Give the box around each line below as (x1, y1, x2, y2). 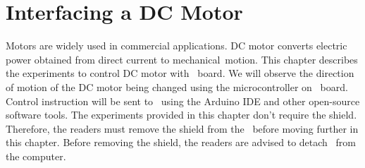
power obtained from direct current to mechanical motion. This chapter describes (6, 52, 358, 66)
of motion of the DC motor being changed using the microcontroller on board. (6, 79, 348, 94)
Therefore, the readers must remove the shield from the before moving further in (6, 121, 359, 136)
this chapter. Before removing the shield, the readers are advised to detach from (6, 135, 356, 150)
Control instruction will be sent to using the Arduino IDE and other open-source (6, 93, 360, 108)
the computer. (6, 148, 66, 163)
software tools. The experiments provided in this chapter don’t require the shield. (6, 107, 357, 122)
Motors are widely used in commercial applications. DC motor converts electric (6, 38, 347, 53)
